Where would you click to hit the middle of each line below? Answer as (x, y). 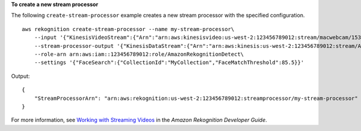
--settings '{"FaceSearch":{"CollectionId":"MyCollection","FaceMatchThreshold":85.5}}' (169, 63)
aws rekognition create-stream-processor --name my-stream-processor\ (128, 29)
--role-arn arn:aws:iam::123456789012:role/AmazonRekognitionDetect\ (139, 54)
